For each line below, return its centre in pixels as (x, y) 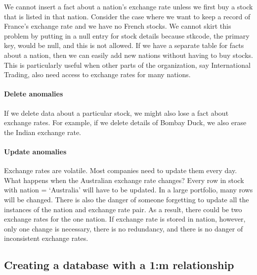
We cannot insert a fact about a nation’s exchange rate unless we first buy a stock (128, 6)
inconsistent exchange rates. (46, 238)
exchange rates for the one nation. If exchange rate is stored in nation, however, (125, 219)
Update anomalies (35, 151)
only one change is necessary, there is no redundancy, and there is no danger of (124, 228)
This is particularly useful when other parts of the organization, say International (127, 65)
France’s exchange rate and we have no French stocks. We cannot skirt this (118, 26)
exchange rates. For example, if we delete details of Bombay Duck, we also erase (125, 122)
